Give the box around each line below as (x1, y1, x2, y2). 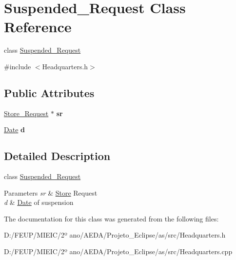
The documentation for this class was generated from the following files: (4, 213, 219, 223)
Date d (4, 124, 25, 135)
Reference (4, 17, 72, 37)
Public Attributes (4, 85, 95, 100)
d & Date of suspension (4, 197, 74, 207)
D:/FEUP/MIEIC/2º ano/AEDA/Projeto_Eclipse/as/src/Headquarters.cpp (4, 246, 233, 257)
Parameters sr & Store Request (4, 187, 98, 198)
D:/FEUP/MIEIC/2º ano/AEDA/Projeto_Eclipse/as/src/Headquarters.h (4, 230, 226, 240)
